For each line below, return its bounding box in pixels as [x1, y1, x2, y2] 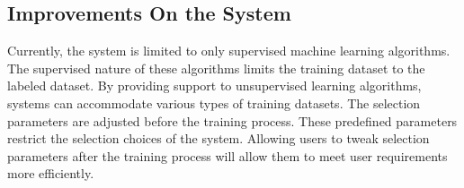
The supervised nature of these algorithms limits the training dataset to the [7, 58, 425, 77]
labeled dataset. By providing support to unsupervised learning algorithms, [7, 76, 422, 95]
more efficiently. [7, 164, 94, 183]
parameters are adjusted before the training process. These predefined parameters [7, 111, 458, 130]
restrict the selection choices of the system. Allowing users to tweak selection [7, 129, 430, 148]
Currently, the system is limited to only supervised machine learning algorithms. [7, 41, 451, 60]
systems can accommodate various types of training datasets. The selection [7, 93, 421, 112]
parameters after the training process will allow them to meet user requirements [7, 146, 448, 165]
